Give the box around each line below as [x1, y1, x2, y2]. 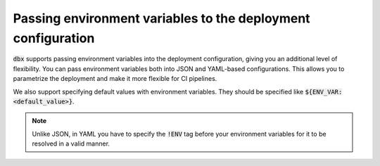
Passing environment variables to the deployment [13, 11, 310, 26]
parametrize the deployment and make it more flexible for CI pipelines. [13, 75, 217, 83]
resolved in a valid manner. [32, 139, 110, 148]
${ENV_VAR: [305, 88, 343, 96]
